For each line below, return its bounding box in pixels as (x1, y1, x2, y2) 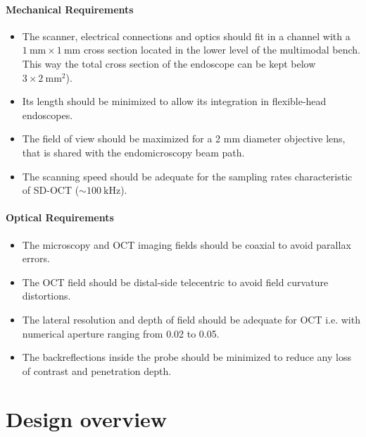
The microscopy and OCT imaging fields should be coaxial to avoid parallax (22, 237, 351, 252)
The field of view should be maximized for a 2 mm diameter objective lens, (22, 131, 346, 146)
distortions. (22, 288, 71, 303)
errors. (22, 251, 50, 266)
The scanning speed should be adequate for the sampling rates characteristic (22, 168, 353, 183)
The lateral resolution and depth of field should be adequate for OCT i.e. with (22, 312, 360, 326)
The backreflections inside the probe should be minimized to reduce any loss (22, 350, 351, 364)
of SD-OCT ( (22, 183, 80, 197)
